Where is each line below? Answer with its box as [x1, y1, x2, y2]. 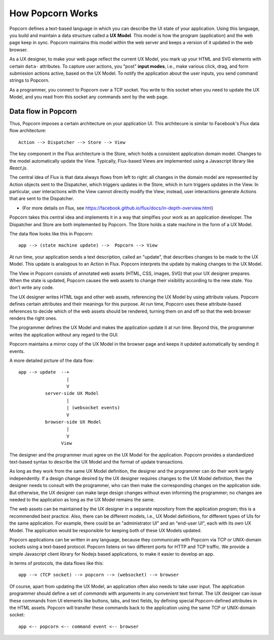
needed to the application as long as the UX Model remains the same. [9, 496, 155, 503]
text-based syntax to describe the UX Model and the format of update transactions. [9, 459, 184, 465]
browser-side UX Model [45, 419, 101, 425]
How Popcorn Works [9, 8, 98, 19]
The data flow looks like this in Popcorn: [9, 231, 93, 237]
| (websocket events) [66, 405, 120, 411]
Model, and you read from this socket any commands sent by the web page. [9, 94, 169, 100]
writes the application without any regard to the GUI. [9, 331, 119, 338]
